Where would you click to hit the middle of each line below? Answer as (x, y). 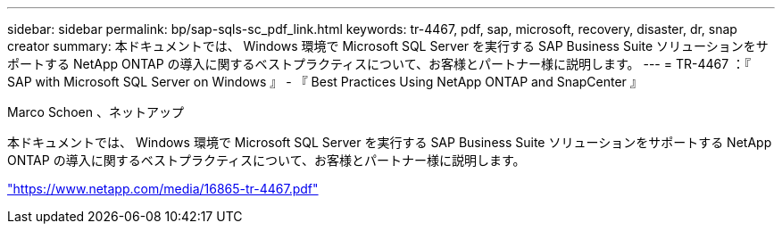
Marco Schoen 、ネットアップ (96, 112)
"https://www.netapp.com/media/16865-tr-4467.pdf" (163, 189)
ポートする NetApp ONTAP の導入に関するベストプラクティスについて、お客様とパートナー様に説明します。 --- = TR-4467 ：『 (379, 64)
